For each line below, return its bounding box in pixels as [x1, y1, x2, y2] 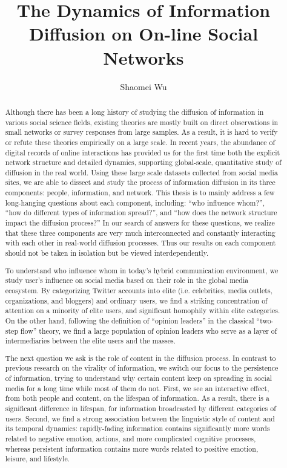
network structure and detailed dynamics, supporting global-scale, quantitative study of [5, 157, 282, 167]
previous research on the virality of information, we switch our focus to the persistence [5, 363, 279, 373]
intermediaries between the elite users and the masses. [5, 336, 176, 346]
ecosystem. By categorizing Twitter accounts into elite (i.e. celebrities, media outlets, [5, 285, 272, 295]
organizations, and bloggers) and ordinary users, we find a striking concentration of [5, 295, 268, 305]
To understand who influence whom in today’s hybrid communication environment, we [5, 265, 279, 275]
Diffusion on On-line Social [28, 21, 259, 46]
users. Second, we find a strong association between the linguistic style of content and [5, 413, 275, 423]
